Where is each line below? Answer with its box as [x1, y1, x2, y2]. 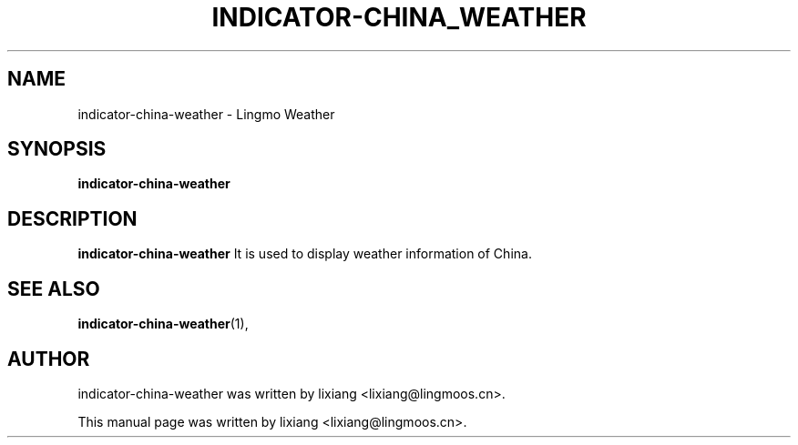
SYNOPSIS [7, 137, 107, 161]
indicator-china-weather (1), [77, 316, 249, 332]
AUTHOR [7, 347, 90, 370]
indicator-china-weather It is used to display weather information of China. [77, 246, 532, 262]
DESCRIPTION [7, 207, 138, 230]
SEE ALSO [7, 277, 100, 300]
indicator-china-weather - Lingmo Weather [77, 106, 335, 122]
